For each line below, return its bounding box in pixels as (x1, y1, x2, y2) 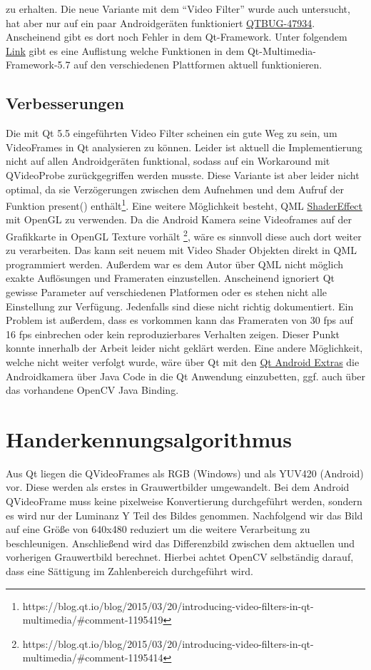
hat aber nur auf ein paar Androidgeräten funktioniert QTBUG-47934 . (6, 15, 315, 30)
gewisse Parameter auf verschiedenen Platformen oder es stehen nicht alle (6, 285, 327, 300)
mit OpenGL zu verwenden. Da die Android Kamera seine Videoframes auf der (6, 212, 352, 227)
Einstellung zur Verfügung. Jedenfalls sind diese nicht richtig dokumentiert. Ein (6, 298, 354, 313)
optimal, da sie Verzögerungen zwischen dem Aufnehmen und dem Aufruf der (6, 181, 344, 196)
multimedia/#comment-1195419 (22, 612, 163, 627)
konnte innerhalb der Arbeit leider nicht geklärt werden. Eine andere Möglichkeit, (6, 340, 363, 355)
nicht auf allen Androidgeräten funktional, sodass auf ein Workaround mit (6, 153, 330, 168)
